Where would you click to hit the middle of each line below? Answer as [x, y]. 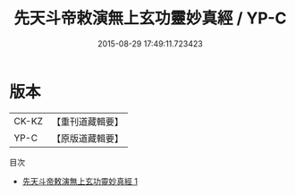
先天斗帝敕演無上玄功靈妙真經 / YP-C [150, 18]
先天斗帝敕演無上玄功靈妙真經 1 [80, 181]
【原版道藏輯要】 [87, 138]
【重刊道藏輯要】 [87, 122]
